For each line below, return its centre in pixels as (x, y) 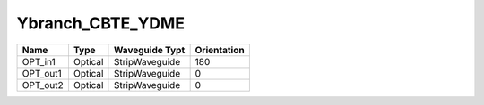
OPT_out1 (42, 73)
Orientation (220, 50)
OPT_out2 (43, 85)
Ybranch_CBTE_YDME (101, 23)
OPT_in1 (39, 61)
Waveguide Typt (149, 50)
